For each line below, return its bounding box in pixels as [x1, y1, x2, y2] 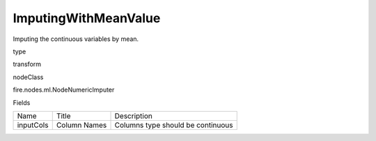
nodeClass [13, 73, 44, 81]
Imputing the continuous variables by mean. [13, 35, 139, 43]
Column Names [56, 120, 107, 130]
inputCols [17, 120, 49, 130]
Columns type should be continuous [114, 120, 233, 130]
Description [114, 111, 152, 121]
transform [13, 60, 42, 69]
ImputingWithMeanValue [13, 10, 161, 26]
